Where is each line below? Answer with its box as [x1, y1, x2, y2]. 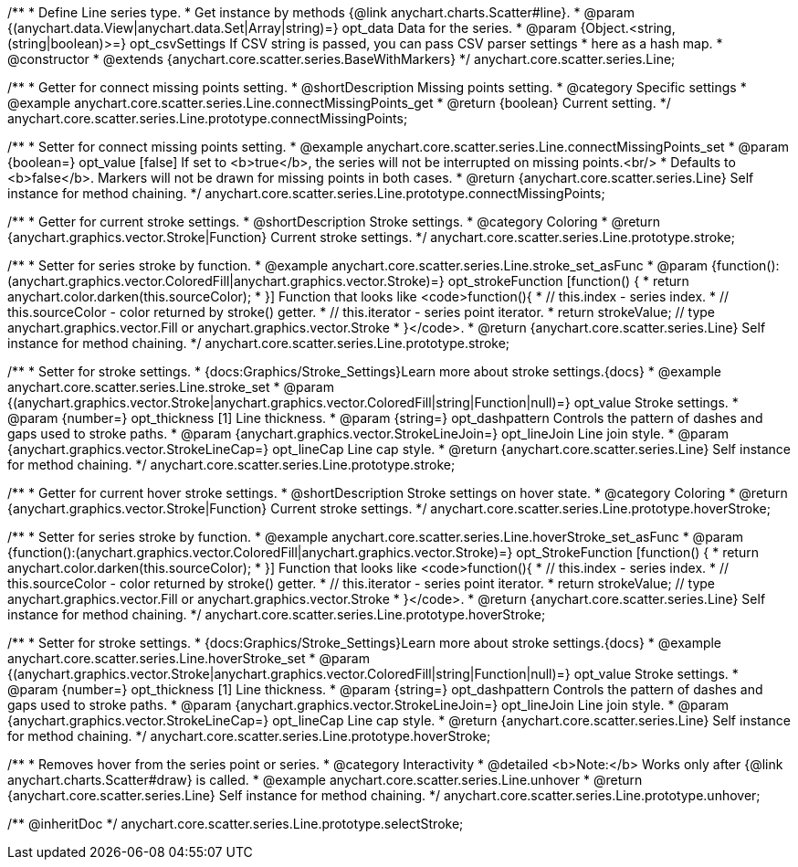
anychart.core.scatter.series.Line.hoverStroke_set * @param [7, 650, 370, 666]
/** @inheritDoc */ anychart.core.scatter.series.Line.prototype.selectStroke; [7, 816, 464, 831]
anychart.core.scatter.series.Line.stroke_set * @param [7, 379, 334, 395]
